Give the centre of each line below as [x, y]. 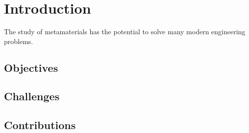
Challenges [32, 96]
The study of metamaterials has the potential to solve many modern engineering [125, 32]
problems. [19, 41]
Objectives [31, 67]
